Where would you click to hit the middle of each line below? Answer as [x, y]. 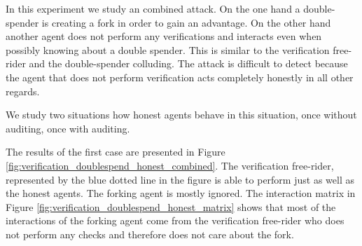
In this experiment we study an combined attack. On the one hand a [153, 8]
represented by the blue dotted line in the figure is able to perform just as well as [180, 179]
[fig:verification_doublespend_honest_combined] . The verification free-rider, [170, 165]
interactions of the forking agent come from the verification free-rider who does [175, 220]
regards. [23, 91]
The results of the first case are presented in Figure [116, 152]
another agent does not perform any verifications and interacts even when [164, 36]
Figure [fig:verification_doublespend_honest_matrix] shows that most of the [171, 206]
